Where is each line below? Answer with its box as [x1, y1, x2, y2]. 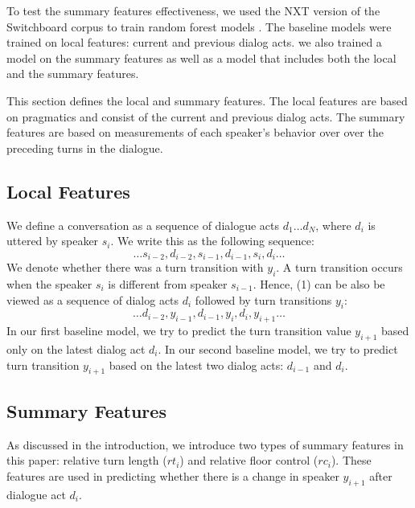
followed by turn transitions [195, 291, 332, 308]
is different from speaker [108, 275, 228, 292]
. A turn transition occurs [276, 259, 403, 276]
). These [331, 452, 372, 469]
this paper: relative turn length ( [6, 452, 167, 469]
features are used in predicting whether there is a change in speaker [6, 467, 339, 484]
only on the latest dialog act [6, 340, 146, 357]
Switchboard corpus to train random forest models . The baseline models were [6, 18, 392, 35]
